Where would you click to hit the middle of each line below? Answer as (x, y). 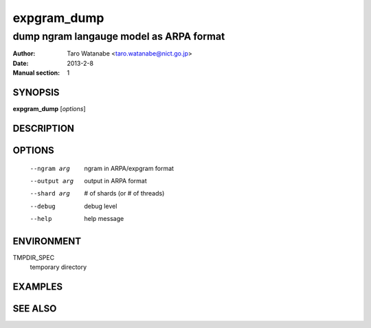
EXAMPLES (38, 287)
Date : (21, 63)
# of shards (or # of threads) (124, 194)
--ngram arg (50, 168)
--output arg (52, 181)
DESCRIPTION (44, 128)
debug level (101, 206)
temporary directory (58, 267)
